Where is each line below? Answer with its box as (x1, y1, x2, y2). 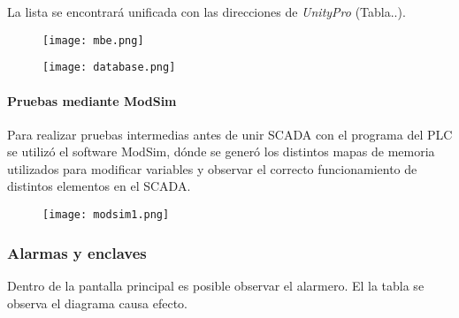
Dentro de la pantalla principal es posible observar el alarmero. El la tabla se (7, 276, 425, 294)
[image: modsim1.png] (42, 208, 170, 222)
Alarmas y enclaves (7, 241, 147, 263)
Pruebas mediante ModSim (7, 91, 177, 110)
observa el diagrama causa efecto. (7, 293, 187, 312)
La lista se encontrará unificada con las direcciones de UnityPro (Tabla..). (7, 3, 406, 20)
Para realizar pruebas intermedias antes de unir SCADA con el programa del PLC (7, 125, 453, 143)
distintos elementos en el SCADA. (7, 177, 191, 195)
